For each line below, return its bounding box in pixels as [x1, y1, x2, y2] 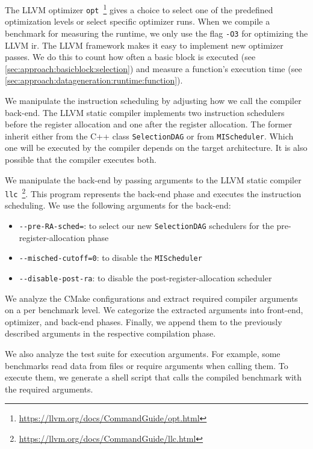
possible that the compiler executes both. [5, 153, 156, 165]
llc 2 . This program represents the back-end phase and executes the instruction [5, 186, 302, 200]
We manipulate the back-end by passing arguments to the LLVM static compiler [5, 173, 302, 186]
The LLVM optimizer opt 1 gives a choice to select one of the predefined [5, 2, 273, 16]
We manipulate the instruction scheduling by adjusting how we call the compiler [5, 94, 302, 106]
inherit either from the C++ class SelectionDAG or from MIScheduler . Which [5, 129, 294, 142]
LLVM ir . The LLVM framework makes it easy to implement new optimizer [5, 38, 284, 51]
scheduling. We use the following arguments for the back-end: [5, 199, 231, 212]
